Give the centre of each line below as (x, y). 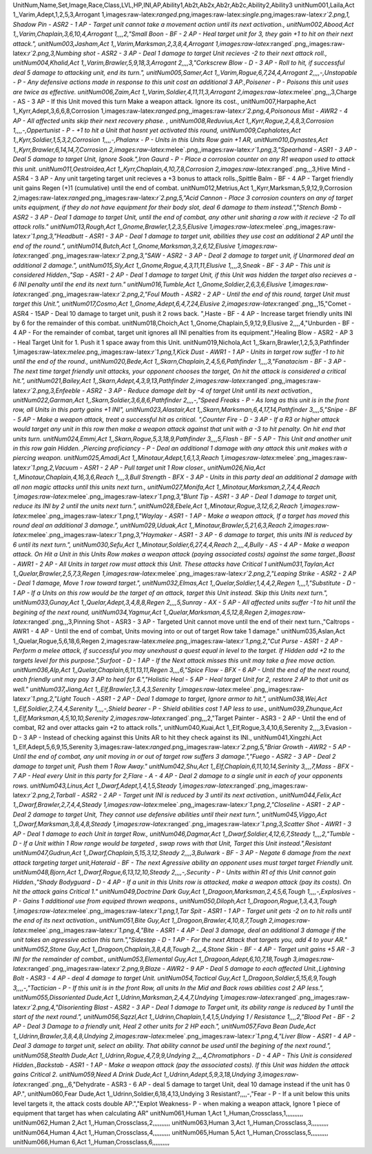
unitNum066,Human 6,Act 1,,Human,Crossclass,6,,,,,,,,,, (91, 1142)
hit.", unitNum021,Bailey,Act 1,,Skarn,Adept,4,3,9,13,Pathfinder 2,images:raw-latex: (130, 381)
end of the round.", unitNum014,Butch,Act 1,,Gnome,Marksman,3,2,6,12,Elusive (124, 246)
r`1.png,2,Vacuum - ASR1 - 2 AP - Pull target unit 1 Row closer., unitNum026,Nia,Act (146, 468)
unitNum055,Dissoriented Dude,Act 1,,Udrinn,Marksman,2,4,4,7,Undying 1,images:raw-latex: (144, 998)
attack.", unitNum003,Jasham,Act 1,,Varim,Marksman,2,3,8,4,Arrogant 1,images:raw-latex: (142, 43)
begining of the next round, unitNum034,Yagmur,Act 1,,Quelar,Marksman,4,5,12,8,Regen (138, 612)
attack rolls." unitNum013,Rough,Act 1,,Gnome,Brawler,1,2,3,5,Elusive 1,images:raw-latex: (139, 227)
